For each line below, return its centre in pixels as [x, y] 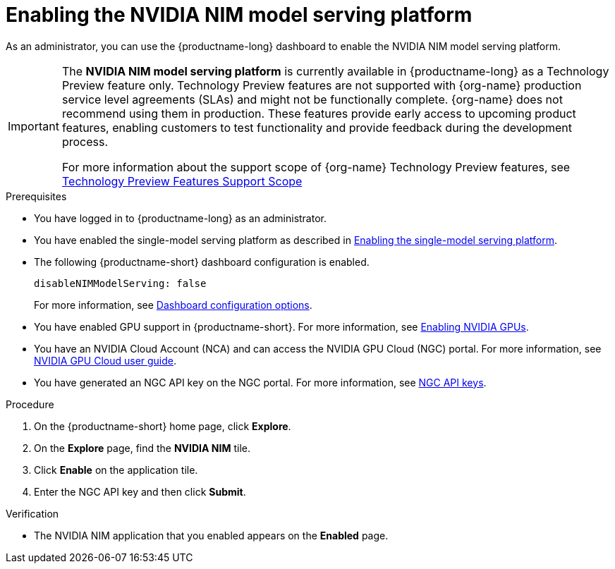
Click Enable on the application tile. [116, 470]
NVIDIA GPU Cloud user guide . [105, 360]
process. [85, 141]
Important [34, 126]
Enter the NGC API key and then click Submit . [140, 491]
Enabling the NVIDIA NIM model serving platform [239, 15]
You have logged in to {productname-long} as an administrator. [180, 218]
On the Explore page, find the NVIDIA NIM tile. [142, 448]
